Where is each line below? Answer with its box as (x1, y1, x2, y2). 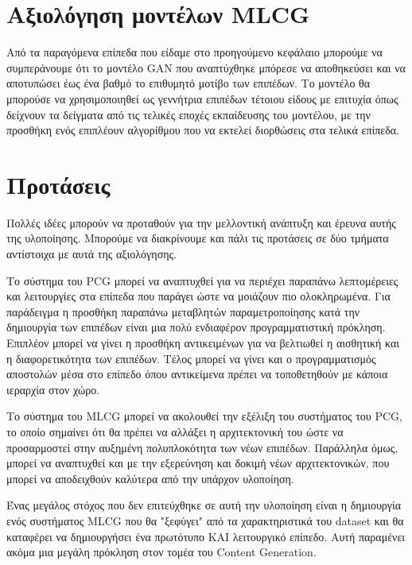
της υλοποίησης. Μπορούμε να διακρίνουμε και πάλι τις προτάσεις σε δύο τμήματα (6, 230, 389, 246)
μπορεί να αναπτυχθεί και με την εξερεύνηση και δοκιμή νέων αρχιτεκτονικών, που (6, 455, 390, 471)
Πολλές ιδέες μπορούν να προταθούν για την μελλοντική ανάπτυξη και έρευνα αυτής (6, 214, 396, 230)
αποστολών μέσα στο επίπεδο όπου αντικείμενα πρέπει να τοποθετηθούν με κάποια (6, 366, 388, 382)
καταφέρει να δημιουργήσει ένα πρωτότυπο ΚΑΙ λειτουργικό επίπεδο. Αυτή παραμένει (6, 528, 406, 544)
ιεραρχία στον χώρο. (6, 381, 100, 397)
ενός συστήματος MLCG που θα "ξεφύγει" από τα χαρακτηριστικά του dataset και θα (6, 512, 404, 528)
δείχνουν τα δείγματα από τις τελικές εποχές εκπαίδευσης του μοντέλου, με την (6, 106, 371, 122)
